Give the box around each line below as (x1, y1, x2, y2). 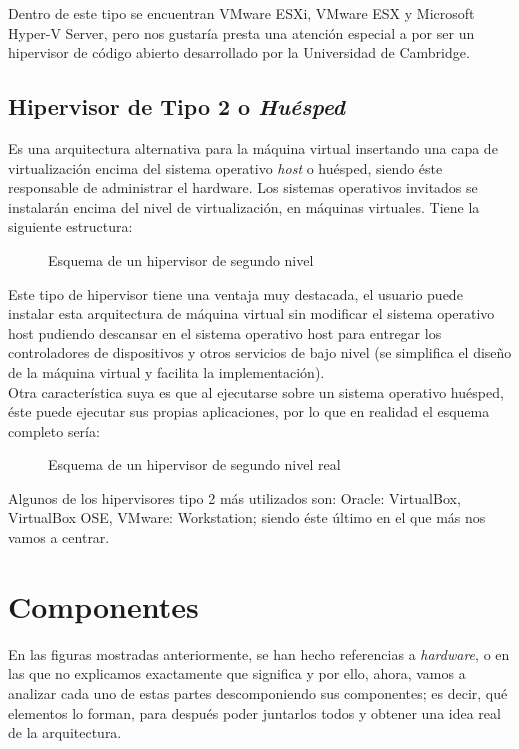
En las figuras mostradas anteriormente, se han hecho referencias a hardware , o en (8, 643, 510, 664)
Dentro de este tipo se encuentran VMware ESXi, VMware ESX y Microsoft (8, 3, 475, 23)
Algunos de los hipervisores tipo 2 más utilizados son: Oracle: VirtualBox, (8, 487, 461, 508)
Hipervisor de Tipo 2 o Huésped (8, 91, 346, 122)
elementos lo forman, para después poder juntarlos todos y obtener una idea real (8, 702, 501, 723)
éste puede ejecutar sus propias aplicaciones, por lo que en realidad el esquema (8, 401, 490, 422)
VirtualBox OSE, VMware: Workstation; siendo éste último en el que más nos (8, 507, 486, 528)
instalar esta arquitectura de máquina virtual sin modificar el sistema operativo (8, 303, 495, 324)
